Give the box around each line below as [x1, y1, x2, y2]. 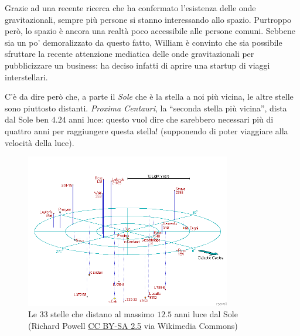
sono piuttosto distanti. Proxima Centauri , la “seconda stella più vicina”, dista [5, 101, 287, 114]
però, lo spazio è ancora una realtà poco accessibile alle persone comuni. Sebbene [5, 25, 295, 37]
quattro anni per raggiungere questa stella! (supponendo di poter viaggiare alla [5, 124, 288, 137]
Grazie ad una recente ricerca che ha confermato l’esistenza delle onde [5, 2, 256, 13]
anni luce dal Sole [174, 308, 238, 320]
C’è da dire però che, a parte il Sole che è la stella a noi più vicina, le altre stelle [5, 90, 294, 103]
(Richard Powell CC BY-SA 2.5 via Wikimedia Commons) [28, 319, 238, 331]
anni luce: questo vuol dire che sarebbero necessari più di [69, 113, 274, 125]
